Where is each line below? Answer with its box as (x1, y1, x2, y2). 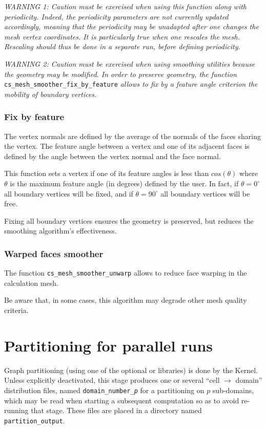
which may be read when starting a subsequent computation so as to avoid (4, 395, 239, 405)
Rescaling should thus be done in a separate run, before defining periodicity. (4, 41, 240, 52)
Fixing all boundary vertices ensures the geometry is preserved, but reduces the (4, 215, 254, 226)
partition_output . (4, 415, 65, 425)
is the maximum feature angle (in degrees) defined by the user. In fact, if (10, 178, 239, 188)
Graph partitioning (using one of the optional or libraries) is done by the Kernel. (4, 364, 258, 375)
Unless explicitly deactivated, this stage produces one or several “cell (4, 375, 220, 385)
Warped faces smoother (4, 247, 104, 260)
